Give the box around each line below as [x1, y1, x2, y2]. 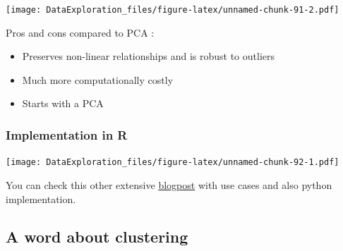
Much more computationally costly [22, 72, 174, 87]
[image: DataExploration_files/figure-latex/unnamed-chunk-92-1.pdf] [6, 157, 339, 168]
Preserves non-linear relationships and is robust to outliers [22, 49, 275, 63]
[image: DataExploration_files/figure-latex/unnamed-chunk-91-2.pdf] [6, 5, 339, 15]
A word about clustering [6, 226, 188, 247]
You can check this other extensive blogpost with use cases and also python [6, 177, 332, 192]
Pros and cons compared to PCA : [6, 25, 155, 39]
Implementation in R [6, 125, 128, 143]
